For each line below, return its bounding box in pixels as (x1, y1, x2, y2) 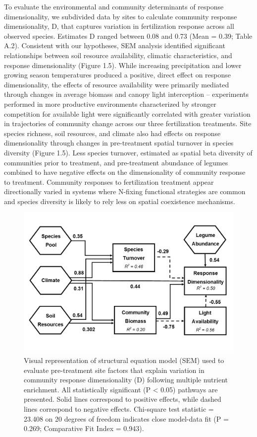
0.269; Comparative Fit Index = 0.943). (24, 423, 144, 434)
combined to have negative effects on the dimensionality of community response (4, 167, 246, 177)
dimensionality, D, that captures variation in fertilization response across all (4, 21, 234, 31)
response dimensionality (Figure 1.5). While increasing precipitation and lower (4, 60, 242, 70)
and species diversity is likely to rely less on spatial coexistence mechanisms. (4, 196, 235, 206)
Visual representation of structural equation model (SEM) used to (24, 355, 224, 365)
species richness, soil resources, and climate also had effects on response (4, 128, 221, 138)
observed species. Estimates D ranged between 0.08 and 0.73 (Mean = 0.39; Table (4, 30, 253, 41)
